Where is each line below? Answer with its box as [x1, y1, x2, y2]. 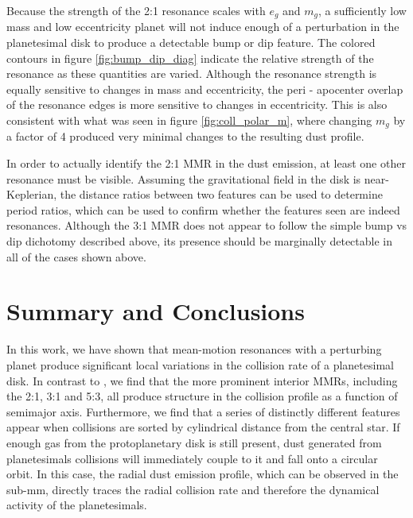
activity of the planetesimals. [6, 497, 147, 513]
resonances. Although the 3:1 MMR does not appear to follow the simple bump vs [6, 217, 407, 234]
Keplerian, [6, 186, 57, 203]
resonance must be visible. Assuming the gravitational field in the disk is [6, 170, 361, 187]
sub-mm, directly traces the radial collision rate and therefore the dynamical [6, 481, 380, 497]
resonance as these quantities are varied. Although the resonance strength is [6, 65, 377, 82]
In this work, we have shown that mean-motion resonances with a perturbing [6, 341, 382, 358]
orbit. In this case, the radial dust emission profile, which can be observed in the [6, 466, 399, 482]
